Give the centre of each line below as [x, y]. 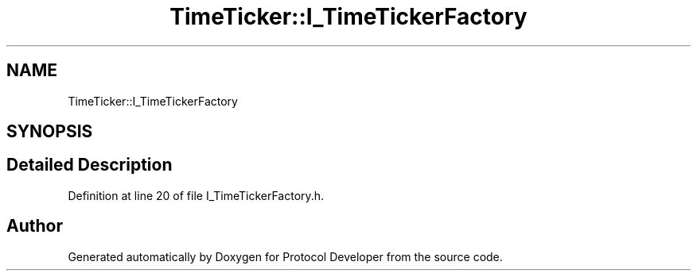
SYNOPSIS [50, 132]
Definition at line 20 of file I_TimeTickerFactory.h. [196, 195]
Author [35, 226]
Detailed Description [90, 165]
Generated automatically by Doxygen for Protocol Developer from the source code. [285, 256]
